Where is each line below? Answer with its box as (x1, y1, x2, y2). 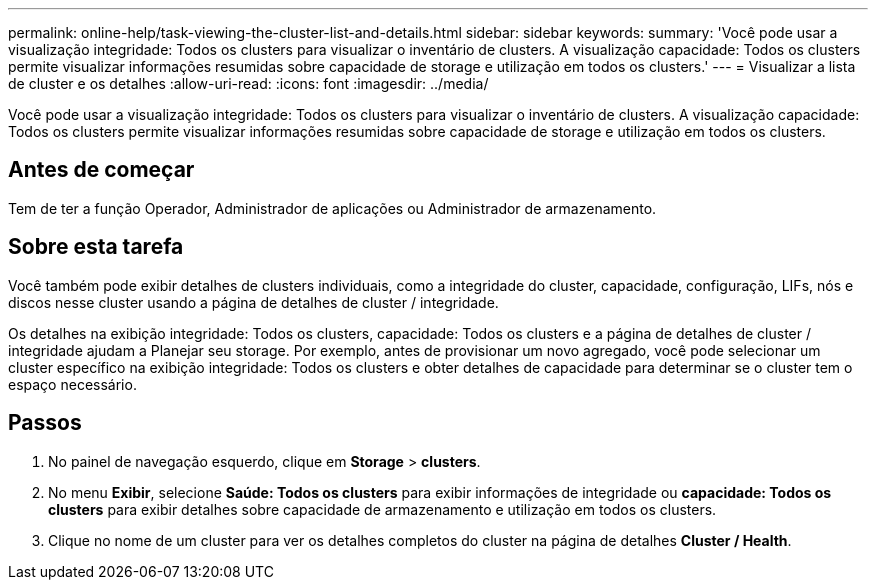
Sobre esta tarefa (8, 234, 184, 260)
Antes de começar (8, 157, 195, 183)
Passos (8, 410, 82, 436)
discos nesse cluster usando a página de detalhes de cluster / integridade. (8, 293, 499, 311)
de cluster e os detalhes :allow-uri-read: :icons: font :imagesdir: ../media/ (8, 75, 489, 92)
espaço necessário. (8, 375, 137, 393)
